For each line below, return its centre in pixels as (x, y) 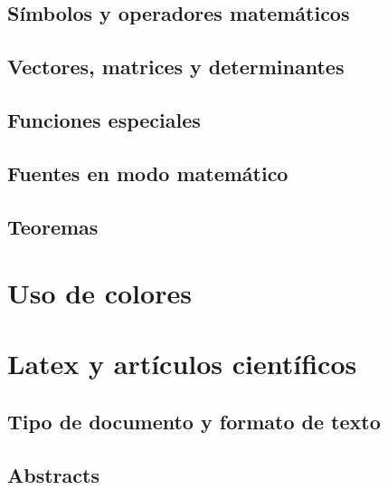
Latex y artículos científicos (182, 364)
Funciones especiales (104, 119)
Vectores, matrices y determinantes (176, 67)
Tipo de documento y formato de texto (194, 422)
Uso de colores (99, 293)
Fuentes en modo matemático (148, 173)
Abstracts (53, 474)
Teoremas (53, 226)
